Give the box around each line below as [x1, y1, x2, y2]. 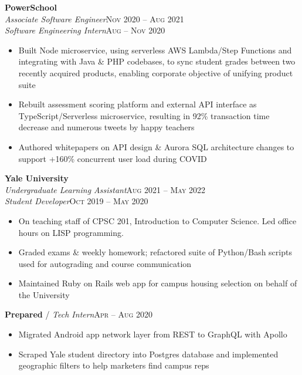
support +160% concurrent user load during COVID [18, 152, 207, 164]
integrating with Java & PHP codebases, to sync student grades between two [18, 55, 296, 67]
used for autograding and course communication [18, 257, 192, 269]
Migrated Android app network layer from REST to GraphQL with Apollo [18, 328, 287, 340]
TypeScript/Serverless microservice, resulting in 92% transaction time [18, 109, 270, 121]
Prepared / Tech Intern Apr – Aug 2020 [5, 308, 153, 320]
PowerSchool [5, 1, 57, 13]
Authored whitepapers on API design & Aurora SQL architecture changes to [18, 140, 294, 153]
